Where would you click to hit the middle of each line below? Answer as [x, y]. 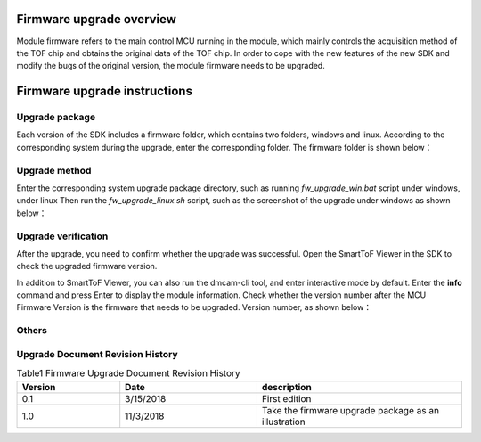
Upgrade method [54, 170]
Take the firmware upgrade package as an [351, 410]
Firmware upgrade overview [97, 19]
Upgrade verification [62, 236]
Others [32, 331]
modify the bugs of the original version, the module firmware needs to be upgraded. [171, 66]
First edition [286, 398]
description [286, 387]
